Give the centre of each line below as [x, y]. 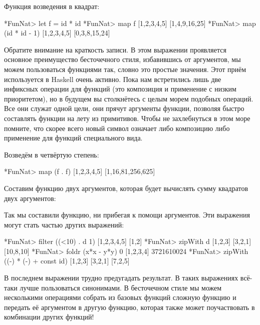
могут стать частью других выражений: [64, 224]
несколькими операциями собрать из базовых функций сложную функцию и [120, 297]
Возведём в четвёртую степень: [52, 154]
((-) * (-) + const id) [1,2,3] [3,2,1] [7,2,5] [67, 261]
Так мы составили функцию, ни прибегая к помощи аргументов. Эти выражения [127, 215]
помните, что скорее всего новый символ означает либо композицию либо [117, 128]
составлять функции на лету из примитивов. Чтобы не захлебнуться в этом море [127, 118]
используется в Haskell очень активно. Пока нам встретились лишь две [113, 79]
